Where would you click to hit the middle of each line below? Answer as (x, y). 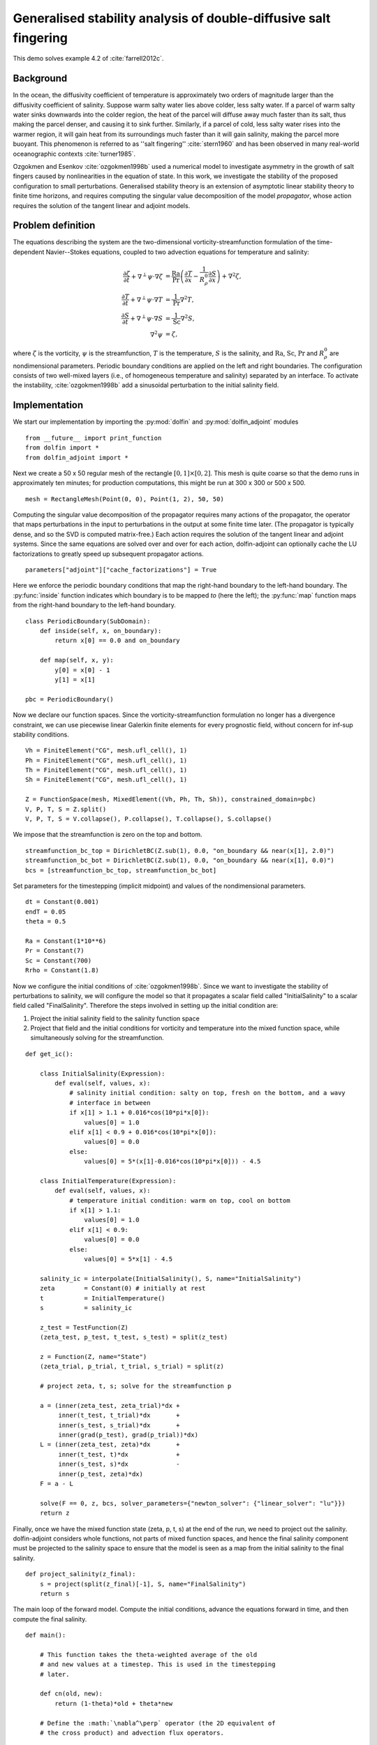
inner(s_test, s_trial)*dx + (119, 1425)
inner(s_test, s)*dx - (119, 1464)
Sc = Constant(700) (59, 960)
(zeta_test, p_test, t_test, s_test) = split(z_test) (134, 1337)
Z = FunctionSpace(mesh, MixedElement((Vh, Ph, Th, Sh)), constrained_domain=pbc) (171, 800)
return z (54, 1513)
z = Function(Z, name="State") (93, 1357)
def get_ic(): (49, 1054)
